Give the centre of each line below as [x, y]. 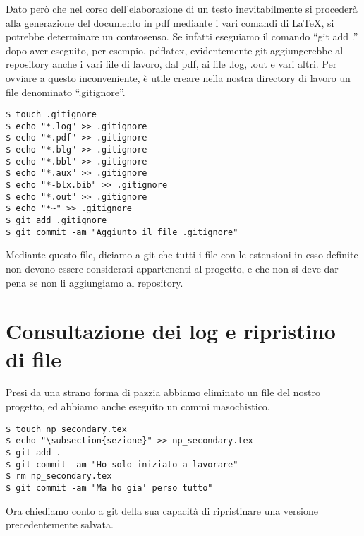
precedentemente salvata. [60, 524]
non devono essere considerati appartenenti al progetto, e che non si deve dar [172, 268]
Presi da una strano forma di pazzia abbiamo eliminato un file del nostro [163, 392]
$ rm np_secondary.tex [59, 476]
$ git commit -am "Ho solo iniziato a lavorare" [122, 464]
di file [34, 358]
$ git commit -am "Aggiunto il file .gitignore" [122, 232]
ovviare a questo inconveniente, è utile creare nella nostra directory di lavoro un [178, 77]
